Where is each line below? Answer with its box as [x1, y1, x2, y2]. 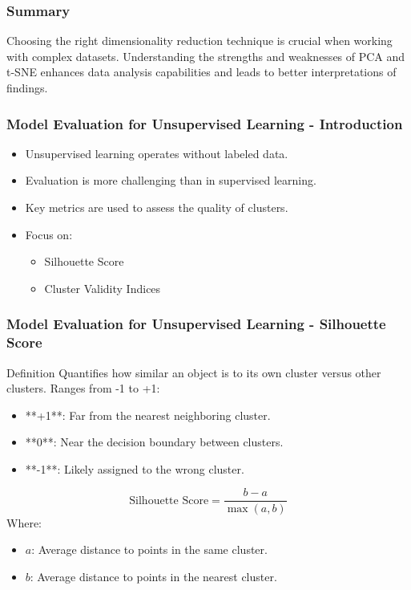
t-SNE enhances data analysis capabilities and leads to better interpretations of [6, 63, 397, 80]
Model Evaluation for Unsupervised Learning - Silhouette [6, 314, 386, 334]
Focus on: [25, 226, 73, 242]
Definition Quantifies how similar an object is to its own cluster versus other [6, 364, 381, 380]
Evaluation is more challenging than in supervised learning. [25, 172, 316, 189]
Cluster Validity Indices [44, 279, 161, 296]
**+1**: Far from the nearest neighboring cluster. [25, 406, 271, 423]
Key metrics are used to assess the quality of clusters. [25, 199, 288, 215]
